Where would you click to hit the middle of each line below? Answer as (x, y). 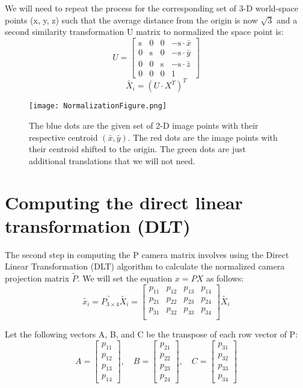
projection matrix (37, 278)
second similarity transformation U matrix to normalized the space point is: (144, 32)
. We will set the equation (125, 278)
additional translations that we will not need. (112, 160)
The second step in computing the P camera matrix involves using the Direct (147, 254)
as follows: (225, 278)
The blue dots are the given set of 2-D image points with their (144, 125)
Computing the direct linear (124, 202)
